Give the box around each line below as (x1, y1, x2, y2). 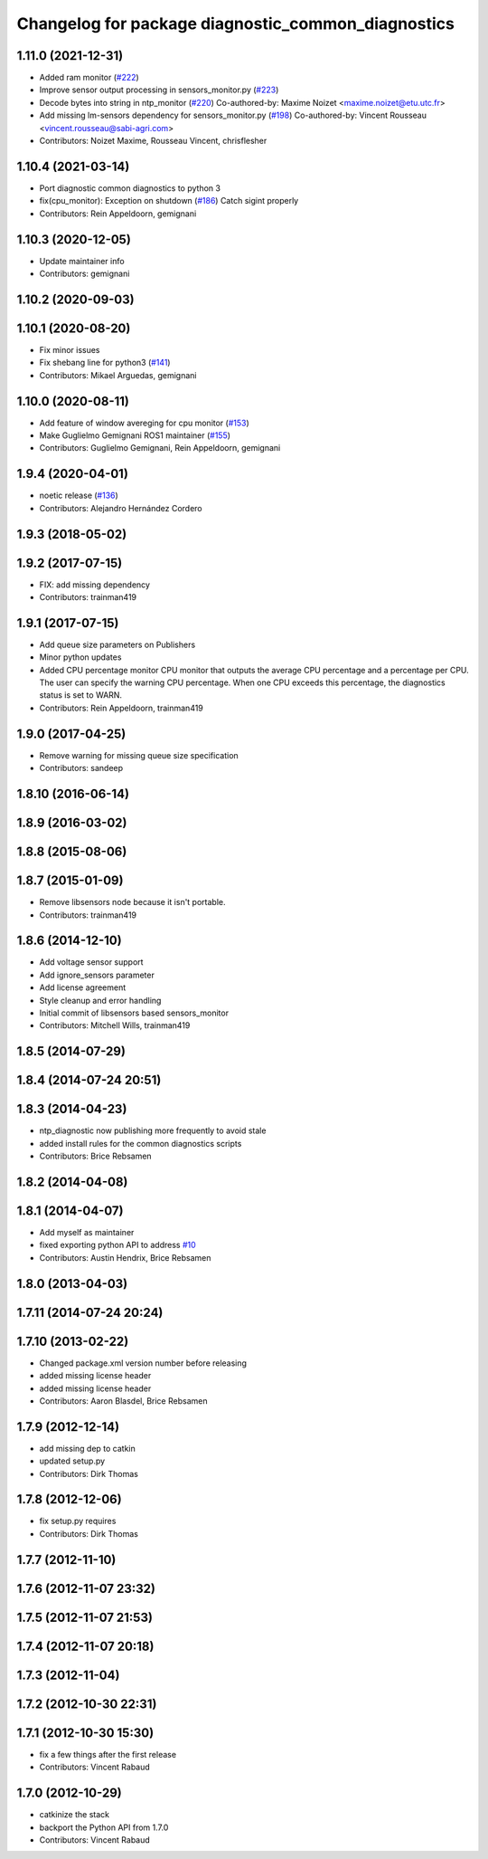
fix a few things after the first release (39, 1749, 176, 1759)
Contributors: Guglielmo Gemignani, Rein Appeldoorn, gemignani (39, 443, 281, 453)
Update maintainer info (39, 255, 126, 266)
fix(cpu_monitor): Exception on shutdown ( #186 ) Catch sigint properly (39, 195, 299, 206)
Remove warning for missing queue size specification (39, 749, 239, 760)
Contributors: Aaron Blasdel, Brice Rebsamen (39, 1395, 208, 1406)
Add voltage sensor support (39, 957, 144, 968)
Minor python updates (39, 652, 122, 663)
